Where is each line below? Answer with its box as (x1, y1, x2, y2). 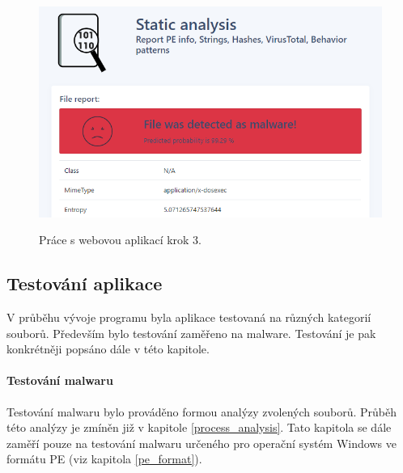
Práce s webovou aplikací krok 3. (39, 231, 202, 248)
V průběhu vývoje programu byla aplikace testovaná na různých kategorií (6, 308, 371, 325)
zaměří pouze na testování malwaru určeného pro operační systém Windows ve (6, 434, 397, 451)
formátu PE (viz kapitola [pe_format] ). (6, 450, 202, 467)
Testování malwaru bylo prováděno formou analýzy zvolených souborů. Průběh (6, 403, 397, 420)
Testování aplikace (6, 271, 163, 296)
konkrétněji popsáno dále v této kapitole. (6, 340, 210, 357)
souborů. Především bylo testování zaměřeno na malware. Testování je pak (6, 324, 376, 341)
